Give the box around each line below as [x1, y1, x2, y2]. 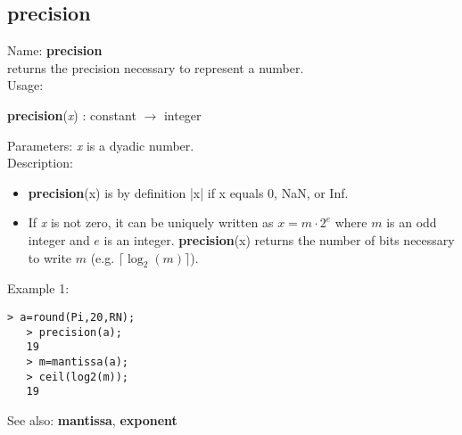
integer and [28, 230, 90, 249]
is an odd [386, 213, 437, 232]
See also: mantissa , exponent [7, 410, 177, 429]
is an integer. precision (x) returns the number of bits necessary [103, 230, 455, 249]
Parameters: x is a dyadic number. [7, 135, 194, 154]
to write [28, 248, 72, 267]
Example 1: [7, 279, 70, 298]
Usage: [7, 76, 44, 94]
